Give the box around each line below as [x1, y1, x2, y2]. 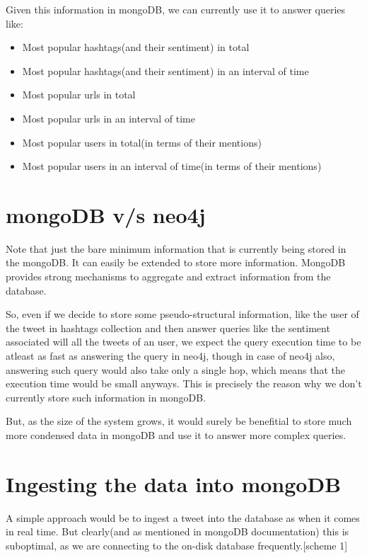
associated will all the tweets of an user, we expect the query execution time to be [6, 334, 361, 349]
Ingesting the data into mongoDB [6, 469, 342, 498]
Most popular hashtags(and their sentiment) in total [22, 40, 250, 55]
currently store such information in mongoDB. [6, 389, 206, 404]
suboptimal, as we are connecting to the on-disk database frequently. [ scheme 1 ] [6, 537, 348, 552]
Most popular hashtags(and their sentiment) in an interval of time [22, 63, 309, 78]
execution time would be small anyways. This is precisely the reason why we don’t [6, 376, 362, 391]
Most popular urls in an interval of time [22, 110, 195, 125]
